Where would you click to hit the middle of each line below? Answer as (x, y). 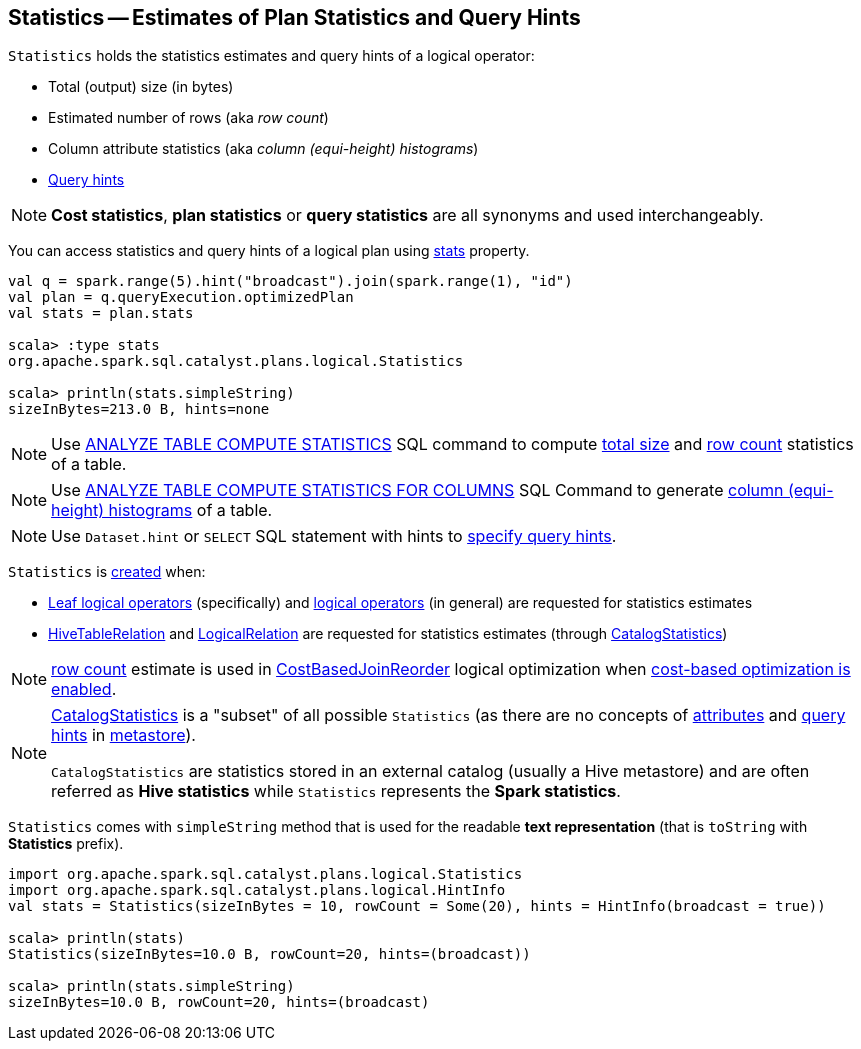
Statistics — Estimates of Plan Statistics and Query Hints (294, 17)
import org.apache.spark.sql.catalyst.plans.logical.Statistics (265, 874)
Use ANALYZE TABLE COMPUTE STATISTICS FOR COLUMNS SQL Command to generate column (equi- (442, 490)
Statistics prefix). (66, 844)
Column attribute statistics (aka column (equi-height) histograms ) (263, 149)
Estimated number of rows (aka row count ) (188, 118)
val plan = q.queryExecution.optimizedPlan (181, 297)
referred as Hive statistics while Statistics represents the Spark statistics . (336, 791)
